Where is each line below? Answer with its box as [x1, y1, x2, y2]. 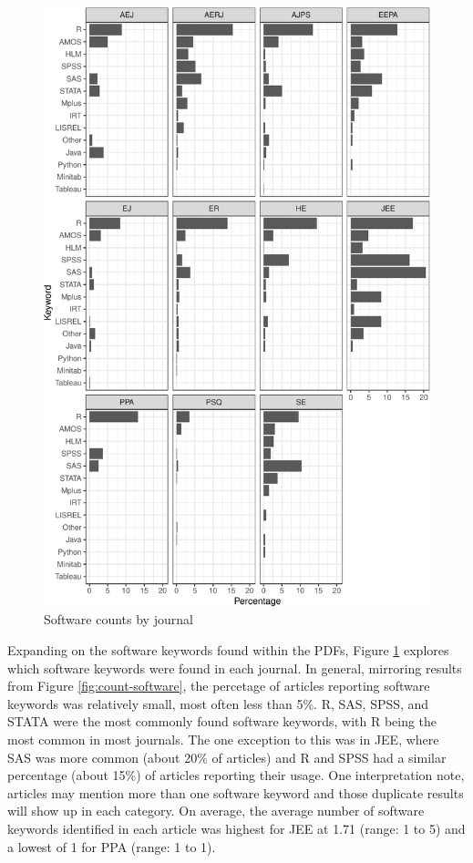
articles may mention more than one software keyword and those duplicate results [7, 783, 464, 802]
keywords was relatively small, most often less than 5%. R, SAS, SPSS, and [7, 693, 429, 713]
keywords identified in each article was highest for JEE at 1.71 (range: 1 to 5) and [7, 818, 466, 837]
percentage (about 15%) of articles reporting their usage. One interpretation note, [7, 765, 465, 785]
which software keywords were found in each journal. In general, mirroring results [7, 658, 462, 677]
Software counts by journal [44, 610, 193, 629]
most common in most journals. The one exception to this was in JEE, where [7, 729, 439, 748]
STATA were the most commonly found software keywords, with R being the [7, 712, 437, 731]
